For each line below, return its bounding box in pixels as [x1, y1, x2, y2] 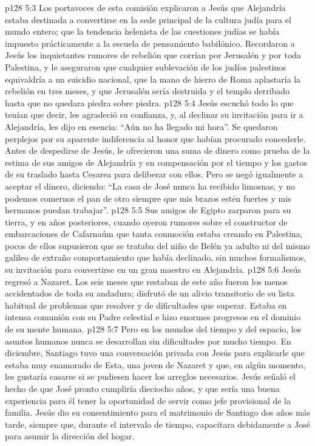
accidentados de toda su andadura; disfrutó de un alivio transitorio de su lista [5, 287, 294, 300]
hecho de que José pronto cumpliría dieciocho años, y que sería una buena [5, 382, 280, 394]
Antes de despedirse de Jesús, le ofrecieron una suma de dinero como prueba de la [5, 144, 310, 157]
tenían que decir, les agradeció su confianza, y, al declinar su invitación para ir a [5, 108, 303, 121]
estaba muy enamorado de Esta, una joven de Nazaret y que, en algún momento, [5, 358, 306, 371]
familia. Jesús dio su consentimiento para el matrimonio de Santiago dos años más [5, 406, 311, 419]
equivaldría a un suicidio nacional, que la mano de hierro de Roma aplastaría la [5, 72, 301, 85]
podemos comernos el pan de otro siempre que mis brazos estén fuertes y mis [5, 191, 291, 204]
